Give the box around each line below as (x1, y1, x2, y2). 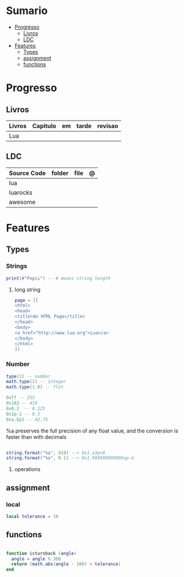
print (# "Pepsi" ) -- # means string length (6, 275, 111, 281)
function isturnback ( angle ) (6, 550, 77, 557)
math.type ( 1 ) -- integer (6, 379, 66, 384)
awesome (9, 198, 36, 206)
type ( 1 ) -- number (6, 373, 51, 379)
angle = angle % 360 (11, 556, 61, 562)
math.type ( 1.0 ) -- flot (6, 384, 64, 390)
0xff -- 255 (6, 395, 35, 401)
